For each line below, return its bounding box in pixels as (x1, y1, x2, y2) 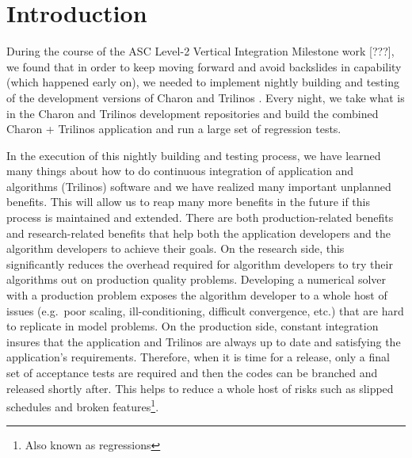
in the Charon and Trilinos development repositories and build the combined (6, 105, 379, 121)
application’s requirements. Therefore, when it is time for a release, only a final (6, 349, 390, 365)
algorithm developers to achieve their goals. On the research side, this (6, 240, 345, 257)
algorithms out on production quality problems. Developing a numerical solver (6, 271, 386, 288)
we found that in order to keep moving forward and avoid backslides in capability (6, 58, 402, 74)
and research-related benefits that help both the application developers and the (6, 224, 391, 241)
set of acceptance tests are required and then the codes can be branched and (6, 364, 378, 380)
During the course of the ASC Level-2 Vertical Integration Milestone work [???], (6, 43, 395, 59)
